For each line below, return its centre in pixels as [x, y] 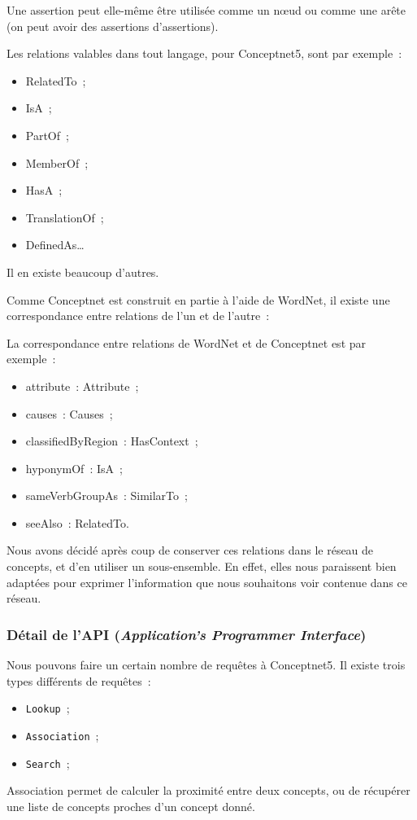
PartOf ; [47, 135]
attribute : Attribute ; [82, 386]
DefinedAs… [55, 245]
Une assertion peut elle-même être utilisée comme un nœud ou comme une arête [206, 10]
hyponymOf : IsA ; [74, 468]
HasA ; [44, 190]
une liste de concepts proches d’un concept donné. [131, 806]
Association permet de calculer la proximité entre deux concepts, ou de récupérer [208, 790]
